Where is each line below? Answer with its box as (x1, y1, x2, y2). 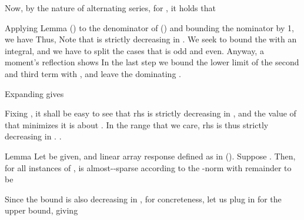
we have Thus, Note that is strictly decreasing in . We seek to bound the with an (5, 33, 297, 45)
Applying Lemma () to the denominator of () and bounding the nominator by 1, (5, 21, 294, 34)
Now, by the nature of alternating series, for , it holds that (5, 2, 216, 14)
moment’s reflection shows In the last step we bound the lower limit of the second (5, 56, 299, 68)
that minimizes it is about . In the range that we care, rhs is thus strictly (5, 118, 269, 131)
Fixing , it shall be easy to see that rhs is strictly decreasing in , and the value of (5, 107, 296, 119)
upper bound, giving (5, 204, 78, 216)
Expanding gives (5, 87, 64, 99)
